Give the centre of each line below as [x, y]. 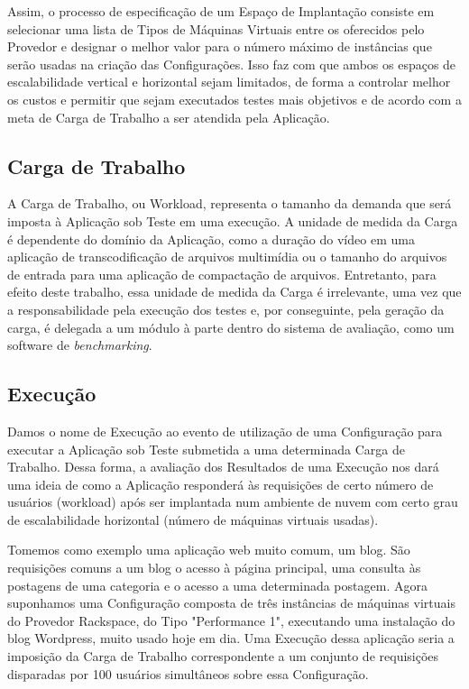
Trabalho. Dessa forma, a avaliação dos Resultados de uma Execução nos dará [223, 467]
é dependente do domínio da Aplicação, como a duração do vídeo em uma [211, 239]
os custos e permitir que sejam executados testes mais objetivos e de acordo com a [234, 99]
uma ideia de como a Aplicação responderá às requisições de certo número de [221, 484]
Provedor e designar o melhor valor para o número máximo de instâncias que [220, 46]
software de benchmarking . [80, 345]
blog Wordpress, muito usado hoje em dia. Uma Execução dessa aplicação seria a [231, 638]
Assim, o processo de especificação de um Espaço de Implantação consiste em [221, 11]
